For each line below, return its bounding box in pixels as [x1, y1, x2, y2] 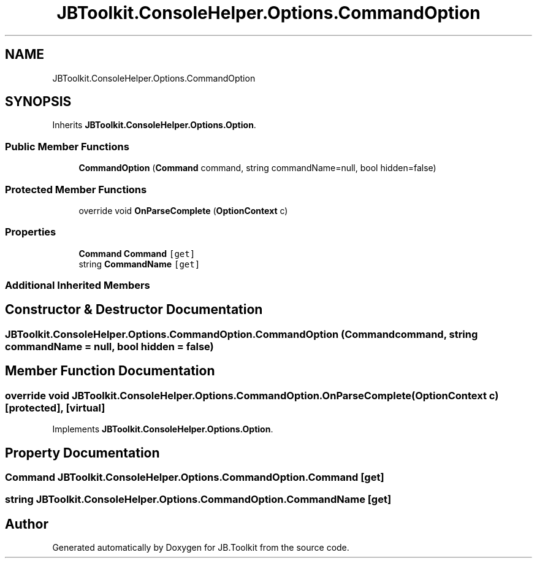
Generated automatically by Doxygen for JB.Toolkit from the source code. [52, 542, 349, 553]
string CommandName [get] [78, 258, 200, 269]
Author [5, 516, 48, 532]
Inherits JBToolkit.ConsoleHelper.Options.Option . [52, 120, 256, 131]
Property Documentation [5, 445, 160, 461]
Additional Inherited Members [5, 279, 150, 292]
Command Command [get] [78, 248, 196, 259]
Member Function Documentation [5, 363, 215, 379]
